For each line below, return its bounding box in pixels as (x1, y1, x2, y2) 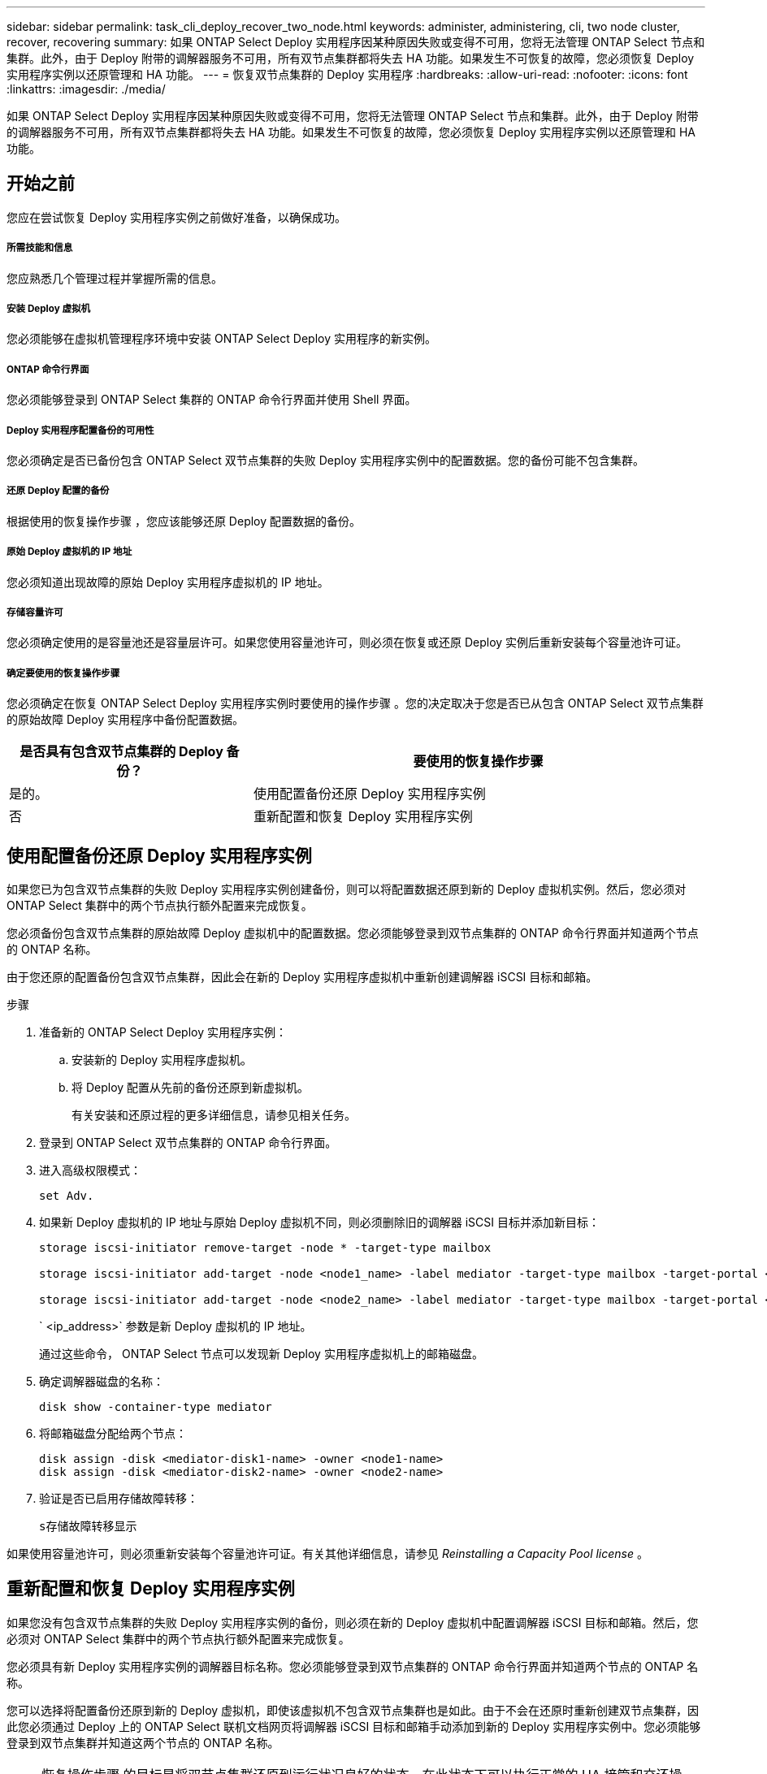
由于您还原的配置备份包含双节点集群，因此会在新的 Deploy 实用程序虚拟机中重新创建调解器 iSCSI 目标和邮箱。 (6, 969, 598, 984)
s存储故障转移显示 (39, 1519, 137, 1533)
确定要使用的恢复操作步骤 (6, 667, 120, 679)
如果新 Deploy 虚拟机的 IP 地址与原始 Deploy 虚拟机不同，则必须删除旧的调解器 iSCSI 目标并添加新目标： (39, 1214, 600, 1229)
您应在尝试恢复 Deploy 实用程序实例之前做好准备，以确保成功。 (6, 210, 347, 224)
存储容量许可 (6, 606, 63, 618)
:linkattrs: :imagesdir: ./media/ (6, 82, 166, 96)
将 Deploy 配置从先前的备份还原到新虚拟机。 (71, 1080, 310, 1094)
